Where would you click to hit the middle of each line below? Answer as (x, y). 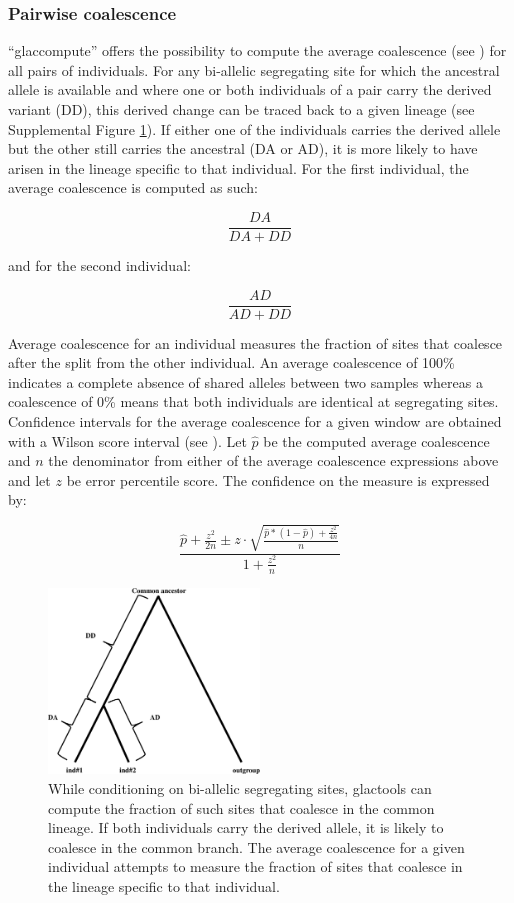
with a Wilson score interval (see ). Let (127, 440)
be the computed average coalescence (376, 440)
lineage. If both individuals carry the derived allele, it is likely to (246, 827)
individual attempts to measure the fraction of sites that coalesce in (255, 866)
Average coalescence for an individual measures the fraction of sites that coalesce (255, 342)
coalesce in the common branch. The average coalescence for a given (256, 846)
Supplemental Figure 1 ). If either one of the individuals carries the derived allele (254, 128)
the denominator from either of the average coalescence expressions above (273, 460)
